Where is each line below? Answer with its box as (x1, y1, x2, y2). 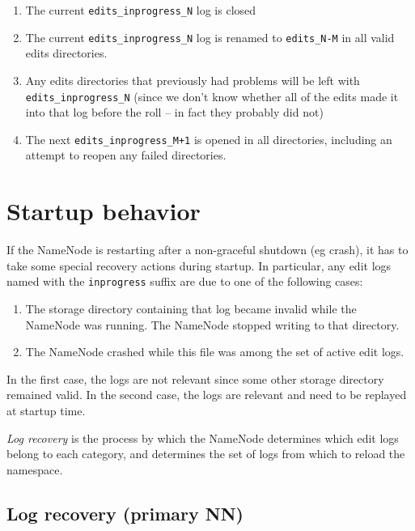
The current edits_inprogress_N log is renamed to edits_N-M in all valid (25, 28, 395, 45)
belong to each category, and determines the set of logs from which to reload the (6, 445, 405, 462)
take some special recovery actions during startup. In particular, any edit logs (6, 257, 392, 274)
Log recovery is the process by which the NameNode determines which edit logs (6, 429, 399, 446)
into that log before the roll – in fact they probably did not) (25, 104, 324, 121)
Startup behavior (6, 194, 201, 227)
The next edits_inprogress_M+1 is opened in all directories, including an (25, 130, 392, 147)
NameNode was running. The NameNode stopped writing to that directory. (25, 316, 400, 333)
